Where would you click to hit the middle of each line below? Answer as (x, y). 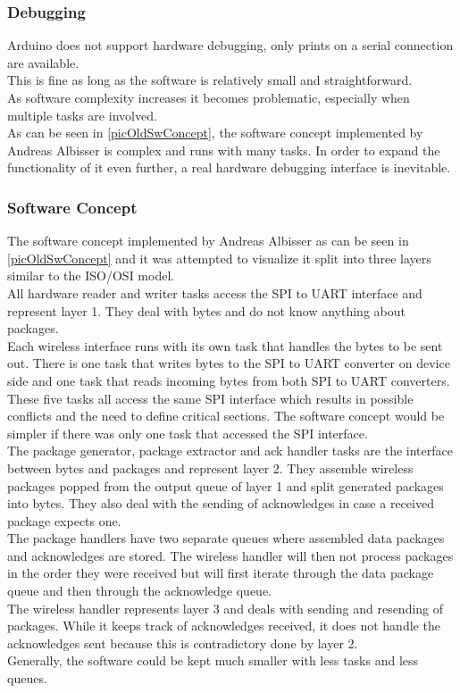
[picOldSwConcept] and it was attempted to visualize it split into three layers (219, 258)
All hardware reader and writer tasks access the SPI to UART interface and (215, 292)
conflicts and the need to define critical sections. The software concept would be (226, 416)
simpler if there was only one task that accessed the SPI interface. (188, 433)
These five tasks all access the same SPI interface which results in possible (210, 398)
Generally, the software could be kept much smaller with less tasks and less (213, 660)
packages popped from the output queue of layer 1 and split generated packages (226, 485)
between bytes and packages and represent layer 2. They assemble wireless (210, 468)
